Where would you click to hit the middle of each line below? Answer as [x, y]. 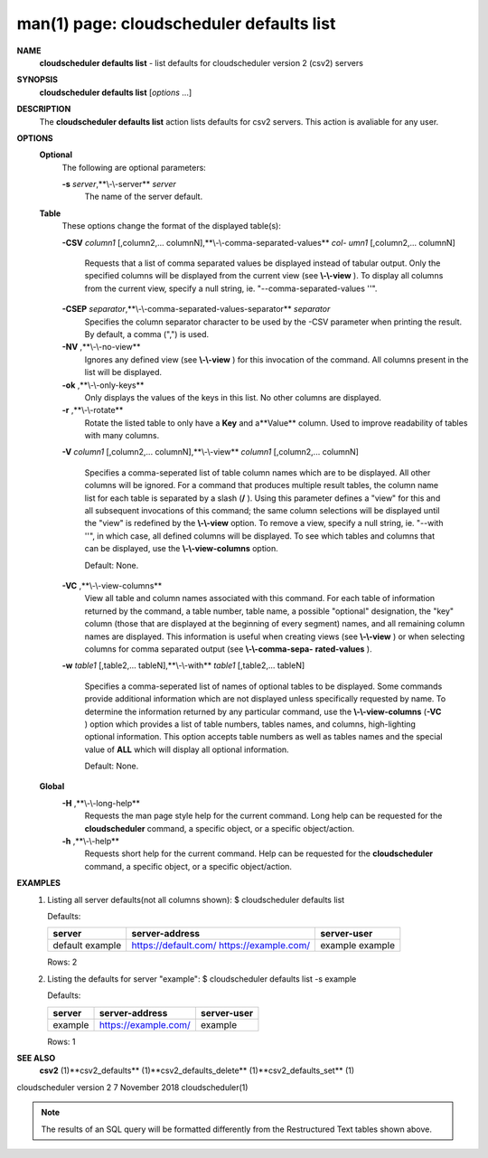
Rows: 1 [61, 1041]
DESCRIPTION [44, 109]
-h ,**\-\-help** [91, 842]
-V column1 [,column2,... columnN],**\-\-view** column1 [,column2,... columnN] [210, 452]
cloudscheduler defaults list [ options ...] [116, 92]
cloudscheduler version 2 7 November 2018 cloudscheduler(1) [132, 1087]
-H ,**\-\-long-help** [101, 803]
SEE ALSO [36, 1058]
